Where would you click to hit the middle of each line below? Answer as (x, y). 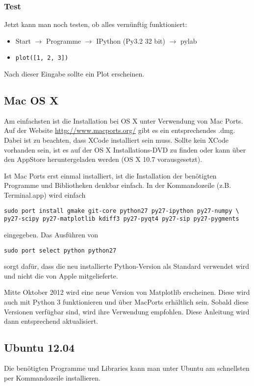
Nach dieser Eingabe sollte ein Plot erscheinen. (74, 74)
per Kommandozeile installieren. (52, 377)
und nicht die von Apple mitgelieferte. (61, 275)
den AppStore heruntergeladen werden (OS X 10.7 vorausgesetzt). (103, 159)
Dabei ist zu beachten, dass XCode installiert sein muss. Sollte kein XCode (116, 140)
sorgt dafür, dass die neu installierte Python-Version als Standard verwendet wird (127, 266)
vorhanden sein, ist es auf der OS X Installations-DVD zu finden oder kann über (125, 149)
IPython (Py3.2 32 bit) (131, 40)
